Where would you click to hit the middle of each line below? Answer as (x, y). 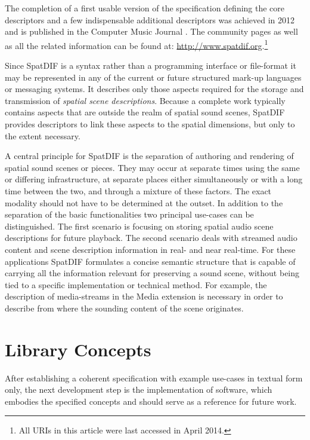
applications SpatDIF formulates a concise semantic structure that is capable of (150, 261)
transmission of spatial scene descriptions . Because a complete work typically (145, 100)
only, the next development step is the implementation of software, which (139, 389)
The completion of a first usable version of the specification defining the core (145, 8)
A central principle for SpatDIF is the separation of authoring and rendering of (149, 156)
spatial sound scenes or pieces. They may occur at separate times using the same (152, 167)
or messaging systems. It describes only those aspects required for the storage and (154, 89)
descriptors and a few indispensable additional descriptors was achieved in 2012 (150, 19)
